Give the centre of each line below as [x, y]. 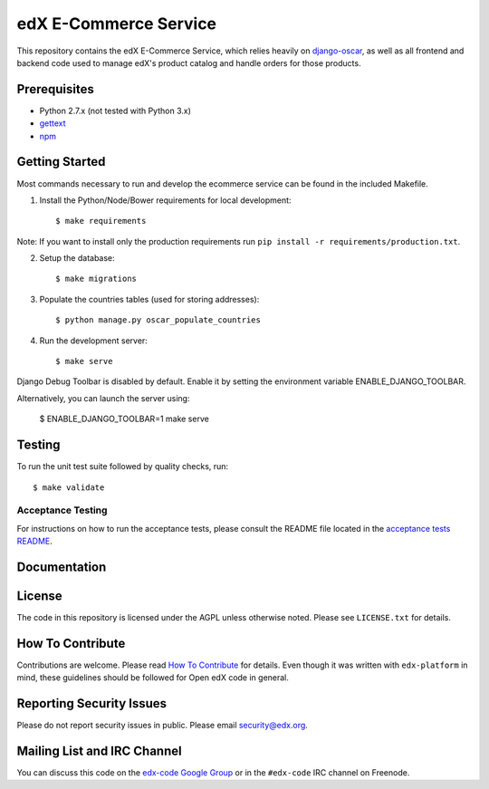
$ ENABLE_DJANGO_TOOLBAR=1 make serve [125, 419]
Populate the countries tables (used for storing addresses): [149, 299]
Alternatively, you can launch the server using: [103, 398]
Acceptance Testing [62, 510]
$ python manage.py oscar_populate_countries [158, 320]
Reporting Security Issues [92, 703]
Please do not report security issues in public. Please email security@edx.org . [162, 726]
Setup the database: [77, 258]
